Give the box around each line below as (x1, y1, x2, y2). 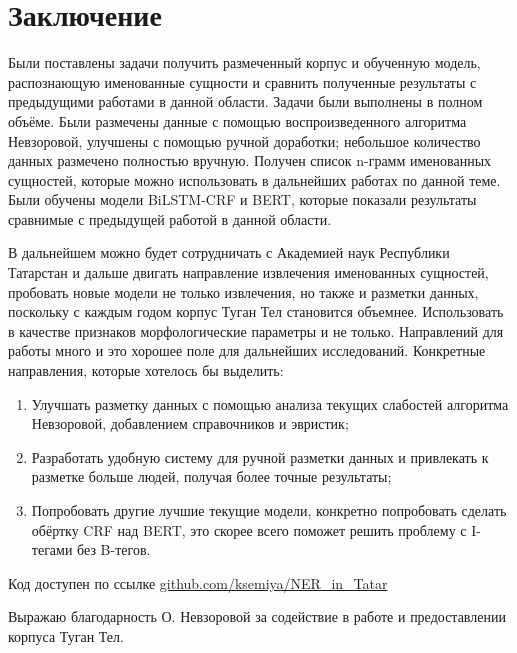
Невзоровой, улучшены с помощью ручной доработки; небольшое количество (8, 130, 481, 151)
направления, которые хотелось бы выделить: (8, 360, 284, 381)
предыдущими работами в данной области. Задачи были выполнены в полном (8, 91, 483, 112)
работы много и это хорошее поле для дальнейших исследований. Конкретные (8, 340, 486, 361)
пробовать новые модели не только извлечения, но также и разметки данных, (8, 281, 479, 302)
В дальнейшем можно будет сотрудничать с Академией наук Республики (8, 242, 450, 263)
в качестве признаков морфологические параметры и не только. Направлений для (8, 320, 504, 341)
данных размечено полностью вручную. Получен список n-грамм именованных (8, 150, 492, 171)
